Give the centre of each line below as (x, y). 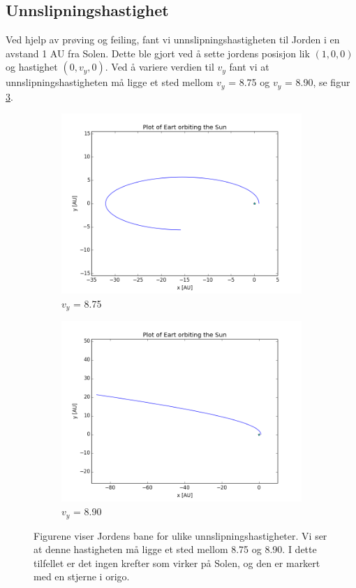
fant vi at (249, 67)
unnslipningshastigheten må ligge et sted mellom (110, 82)
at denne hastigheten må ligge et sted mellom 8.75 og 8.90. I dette (175, 549)
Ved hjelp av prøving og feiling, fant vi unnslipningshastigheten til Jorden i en (173, 40)
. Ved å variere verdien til (160, 67)
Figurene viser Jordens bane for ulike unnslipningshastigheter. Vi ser (180, 535)
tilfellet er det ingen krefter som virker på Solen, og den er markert (177, 562)
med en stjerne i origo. (82, 576)
